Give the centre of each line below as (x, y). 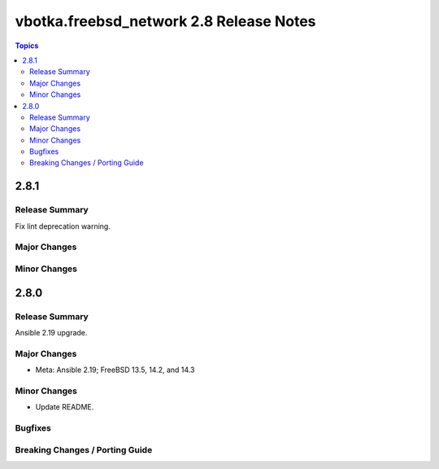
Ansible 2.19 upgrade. (51, 332)
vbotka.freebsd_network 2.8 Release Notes (165, 21)
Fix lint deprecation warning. (63, 226)
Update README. (65, 407)
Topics (27, 46)
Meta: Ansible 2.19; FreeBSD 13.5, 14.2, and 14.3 (115, 370)
